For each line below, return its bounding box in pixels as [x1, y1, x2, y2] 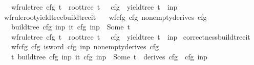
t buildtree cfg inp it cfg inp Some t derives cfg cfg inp [11, 51, 207, 61]
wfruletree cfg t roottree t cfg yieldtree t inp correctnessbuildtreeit [11, 31, 250, 42]
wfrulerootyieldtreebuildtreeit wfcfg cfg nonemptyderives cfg [4, 11, 207, 22]
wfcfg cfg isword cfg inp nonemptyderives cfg [11, 41, 159, 52]
